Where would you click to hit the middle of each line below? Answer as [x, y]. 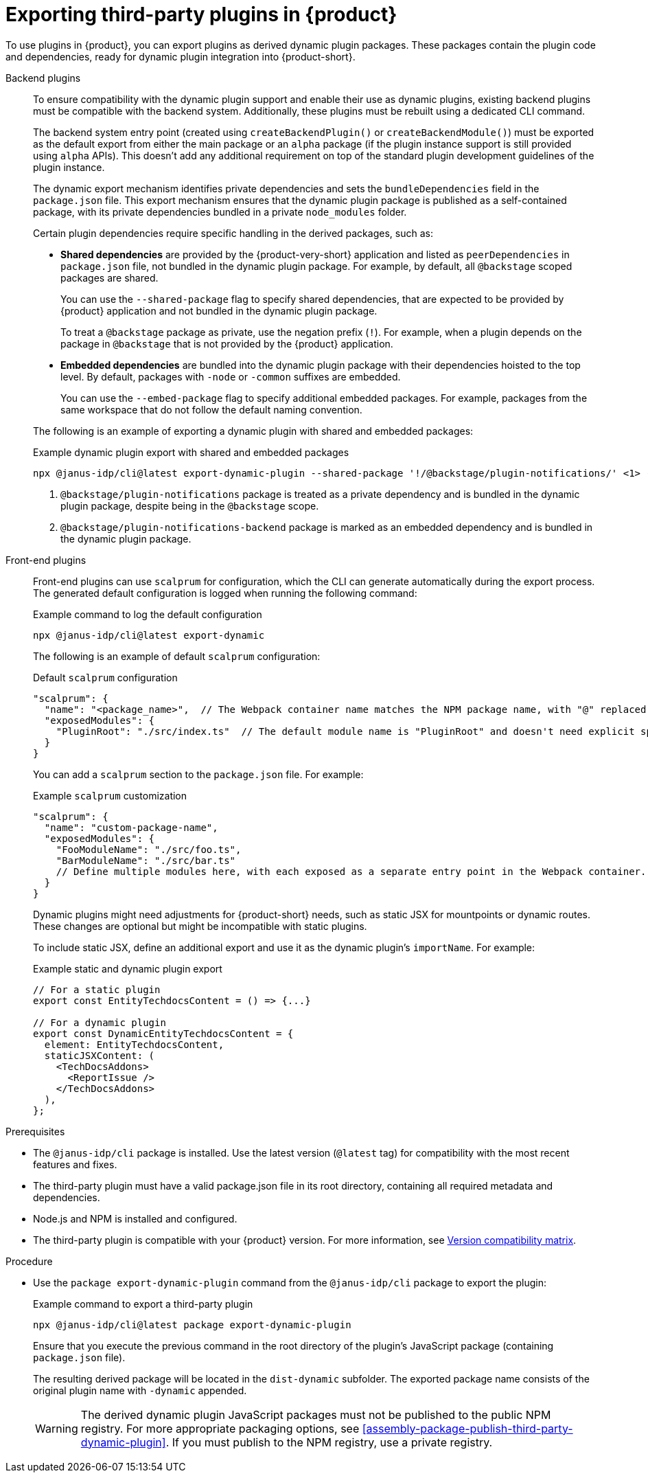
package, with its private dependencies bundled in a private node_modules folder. [220, 212]
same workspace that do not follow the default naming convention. [211, 409]
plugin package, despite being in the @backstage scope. [190, 505]
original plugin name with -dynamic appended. [140, 1390]
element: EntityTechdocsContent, [134, 1044]
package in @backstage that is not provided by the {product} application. [227, 343]
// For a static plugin [97, 989]
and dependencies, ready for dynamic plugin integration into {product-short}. [181, 56]
